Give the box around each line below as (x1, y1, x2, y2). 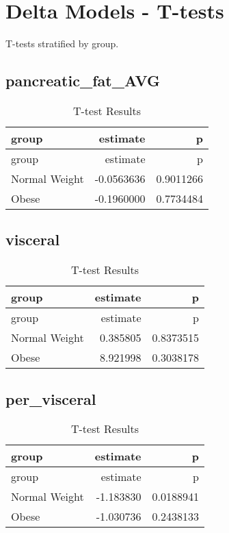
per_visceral (5, 388, 96, 409)
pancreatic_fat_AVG (5, 70, 161, 91)
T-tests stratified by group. (5, 36, 119, 51)
